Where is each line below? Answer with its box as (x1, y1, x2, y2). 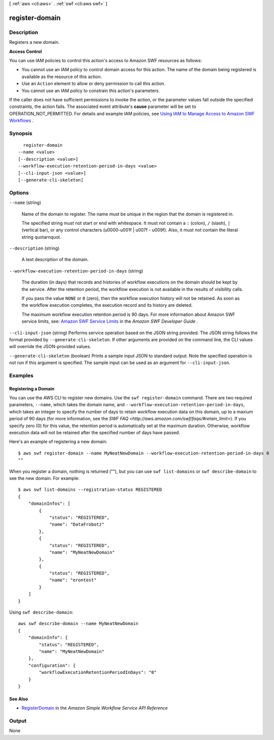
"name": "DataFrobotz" (49, 522, 105, 527)
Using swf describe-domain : (9, 609, 74, 615)
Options (9, 189, 29, 196)
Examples (9, 372, 34, 379)
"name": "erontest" (49, 577, 97, 583)
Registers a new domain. (9, 39, 60, 45)
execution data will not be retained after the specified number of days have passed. (9, 430, 181, 436)
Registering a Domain (9, 385, 55, 391)
